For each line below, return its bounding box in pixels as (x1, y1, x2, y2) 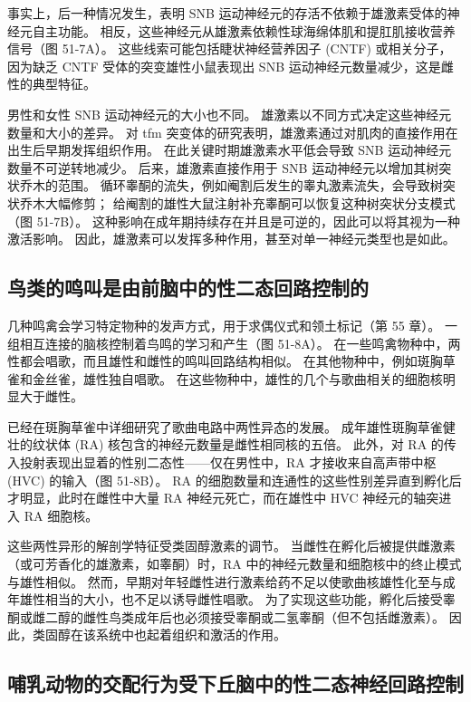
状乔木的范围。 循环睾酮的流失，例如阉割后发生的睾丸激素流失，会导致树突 (7, 176, 456, 195)
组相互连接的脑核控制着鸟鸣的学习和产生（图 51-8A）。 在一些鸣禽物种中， (7, 333, 448, 352)
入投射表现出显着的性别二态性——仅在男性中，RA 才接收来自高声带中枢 (7, 453, 437, 472)
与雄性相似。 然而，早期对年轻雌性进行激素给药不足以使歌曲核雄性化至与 (7, 572, 443, 591)
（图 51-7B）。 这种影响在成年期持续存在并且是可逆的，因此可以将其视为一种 (7, 211, 460, 230)
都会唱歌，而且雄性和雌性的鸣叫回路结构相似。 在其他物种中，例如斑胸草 (19, 351, 456, 370)
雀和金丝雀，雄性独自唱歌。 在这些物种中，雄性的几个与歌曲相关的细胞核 (7, 369, 443, 388)
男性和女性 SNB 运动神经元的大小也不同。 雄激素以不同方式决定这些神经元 (7, 104, 452, 123)
